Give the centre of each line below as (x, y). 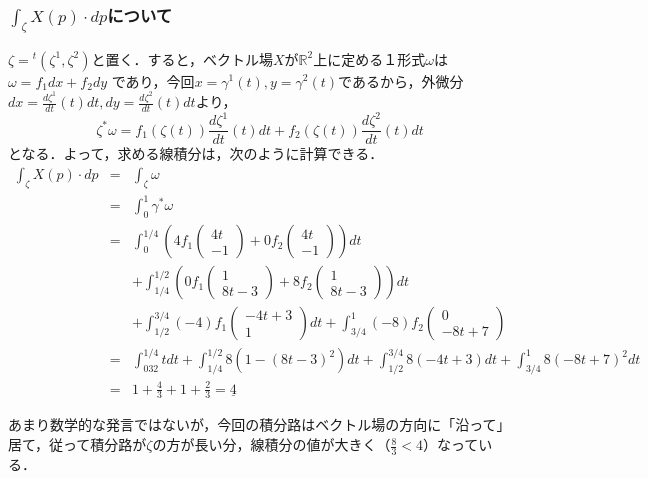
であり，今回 (153, 80)
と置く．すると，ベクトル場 (182, 58)
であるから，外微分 (401, 80)
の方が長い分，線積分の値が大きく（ (271, 444)
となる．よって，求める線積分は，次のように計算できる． (196, 153)
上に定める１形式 (369, 58)
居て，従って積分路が (77, 444)
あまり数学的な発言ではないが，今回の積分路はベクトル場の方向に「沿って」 (259, 424)
